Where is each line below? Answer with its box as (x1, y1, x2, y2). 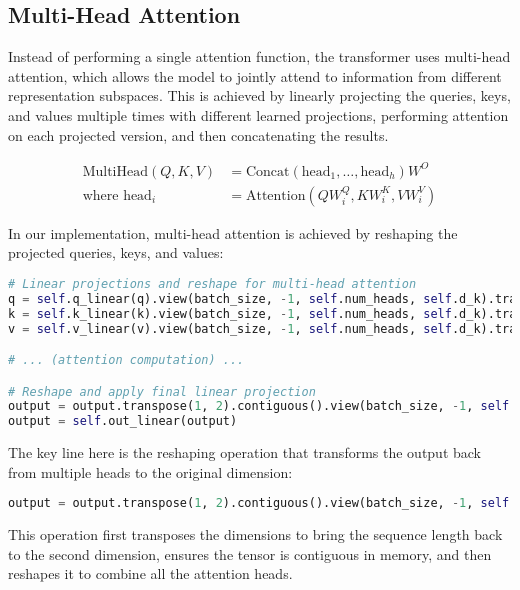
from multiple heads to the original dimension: (8, 461, 293, 482)
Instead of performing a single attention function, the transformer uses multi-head (8, 46, 511, 67)
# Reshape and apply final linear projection (8, 384, 316, 399)
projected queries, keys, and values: (8, 242, 224, 263)
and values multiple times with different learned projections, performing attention (8, 104, 509, 125)
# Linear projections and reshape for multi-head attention (8, 276, 417, 291)
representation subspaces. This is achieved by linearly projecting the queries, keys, (8, 85, 511, 106)
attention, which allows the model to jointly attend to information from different (8, 65, 502, 86)
